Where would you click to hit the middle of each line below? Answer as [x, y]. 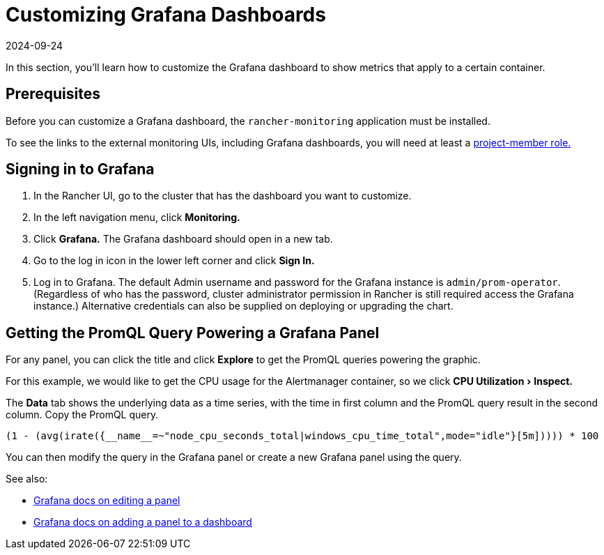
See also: [27, 479]
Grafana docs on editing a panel [107, 501]
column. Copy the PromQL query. [82, 415]
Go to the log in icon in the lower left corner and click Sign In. [174, 261]
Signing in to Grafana [80, 169]
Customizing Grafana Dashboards [166, 15]
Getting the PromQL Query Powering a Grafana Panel [193, 333]
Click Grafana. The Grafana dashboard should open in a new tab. [183, 239]
